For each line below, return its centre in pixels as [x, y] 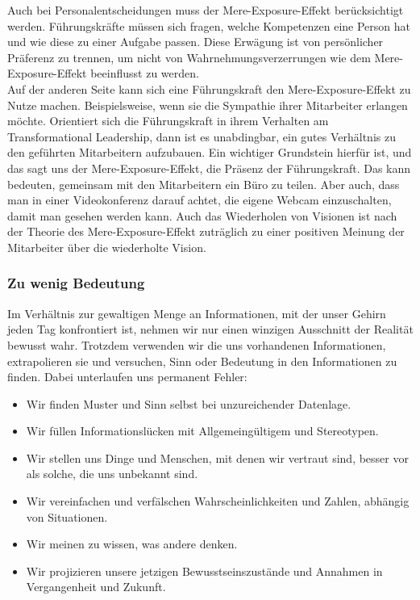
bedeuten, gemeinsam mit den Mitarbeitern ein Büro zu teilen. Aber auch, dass [204, 184]
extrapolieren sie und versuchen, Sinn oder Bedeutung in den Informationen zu [202, 361]
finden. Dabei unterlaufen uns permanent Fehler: [127, 377]
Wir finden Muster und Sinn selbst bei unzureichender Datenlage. [189, 403]
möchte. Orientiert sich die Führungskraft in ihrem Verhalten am [168, 121]
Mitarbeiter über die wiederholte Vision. [107, 247]
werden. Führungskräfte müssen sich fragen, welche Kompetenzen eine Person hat [209, 25]
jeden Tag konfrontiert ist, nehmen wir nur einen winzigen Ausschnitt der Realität [210, 329]
